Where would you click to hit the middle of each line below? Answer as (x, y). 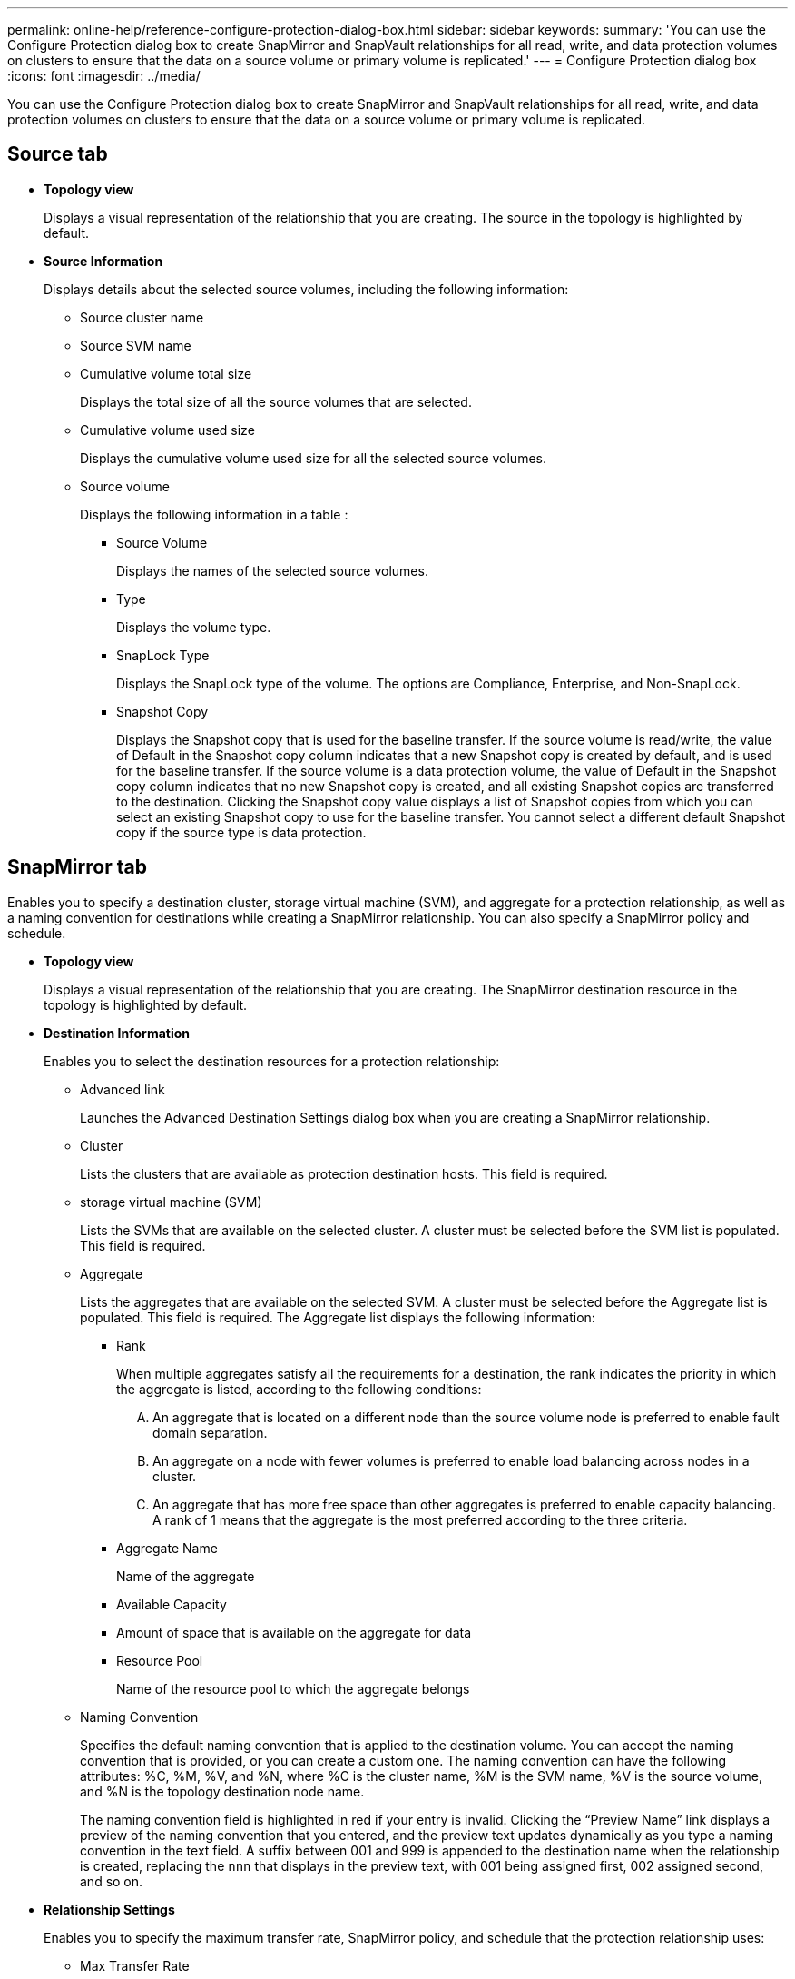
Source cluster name (142, 317)
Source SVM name (136, 345)
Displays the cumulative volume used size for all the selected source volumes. (313, 458)
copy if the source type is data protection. (241, 832)
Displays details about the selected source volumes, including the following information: (306, 289)
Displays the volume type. (194, 627)
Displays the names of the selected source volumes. (272, 570)
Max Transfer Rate (135, 1965)
